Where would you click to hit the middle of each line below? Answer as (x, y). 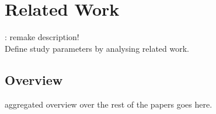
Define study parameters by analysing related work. (97, 48)
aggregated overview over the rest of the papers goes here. (109, 104)
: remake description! (42, 37)
